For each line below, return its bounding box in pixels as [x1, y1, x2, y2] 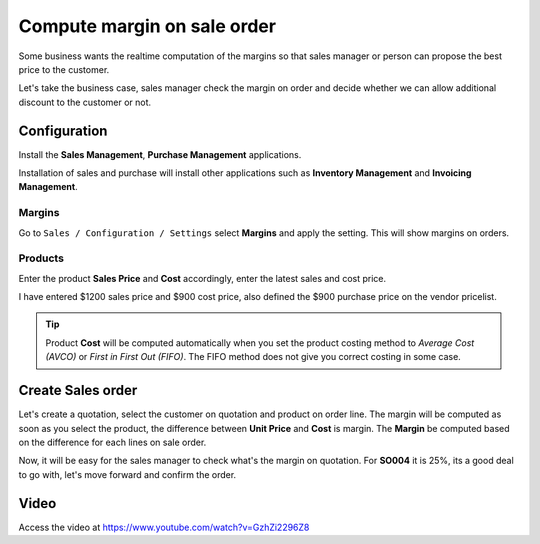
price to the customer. [18, 63, 110, 75]
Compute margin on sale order [18, 15, 277, 37]
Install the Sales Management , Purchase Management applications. [18, 148, 302, 160]
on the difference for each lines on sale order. [18, 436, 207, 448]
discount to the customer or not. [18, 96, 152, 108]
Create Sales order [18, 382, 138, 399]
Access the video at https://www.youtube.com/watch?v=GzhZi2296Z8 [18, 521, 310, 533]
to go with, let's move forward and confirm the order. [18, 468, 237, 480]
